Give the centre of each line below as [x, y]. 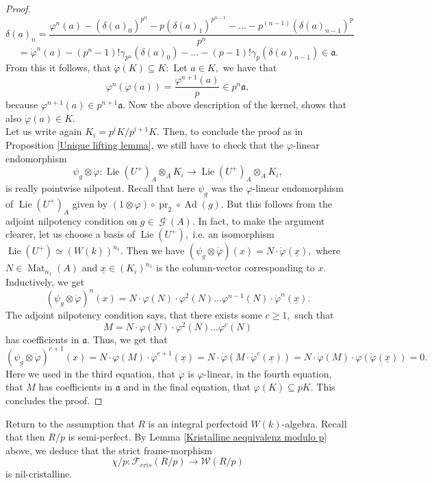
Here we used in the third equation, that [90, 373]
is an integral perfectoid [198, 423]
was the [227, 187]
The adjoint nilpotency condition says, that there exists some [134, 315]
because [22, 104]
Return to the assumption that [70, 423]
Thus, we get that [130, 339]
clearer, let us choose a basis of [70, 234]
